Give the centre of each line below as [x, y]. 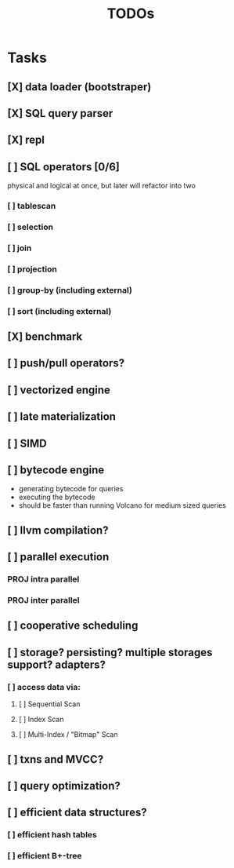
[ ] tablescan [32, 206]
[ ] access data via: [44, 687]
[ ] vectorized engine [59, 390]
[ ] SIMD [27, 443]
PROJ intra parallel [43, 579]
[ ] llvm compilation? [58, 530]
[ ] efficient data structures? [77, 813]
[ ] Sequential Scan [49, 704]
